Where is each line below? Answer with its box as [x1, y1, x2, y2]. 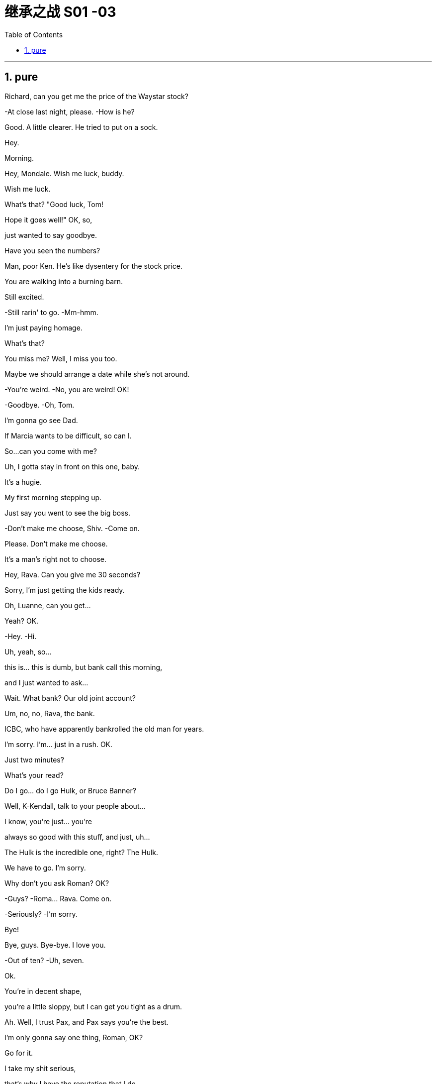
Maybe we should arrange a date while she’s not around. [4, 369, 190, 378]
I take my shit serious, [4, 1064, 76, 1073]
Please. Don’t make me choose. [4, 539, 108, 548]
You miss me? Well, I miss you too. [4, 354, 117, 363]
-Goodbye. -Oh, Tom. [4, 400, 75, 409]
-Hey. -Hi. [4, 632, 37, 641]
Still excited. [4, 292, 44, 301]
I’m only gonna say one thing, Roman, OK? [4, 1033, 143, 1042]
